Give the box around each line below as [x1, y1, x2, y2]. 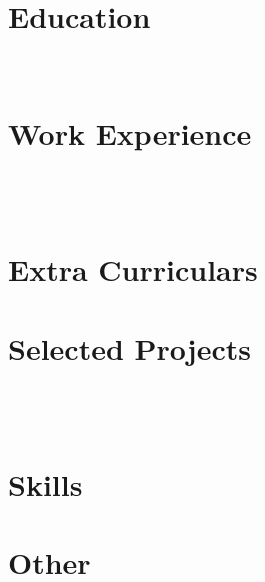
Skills [8, 463, 83, 504]
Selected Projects [8, 327, 251, 368]
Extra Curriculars [8, 249, 258, 290]
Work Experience [8, 112, 252, 153]
